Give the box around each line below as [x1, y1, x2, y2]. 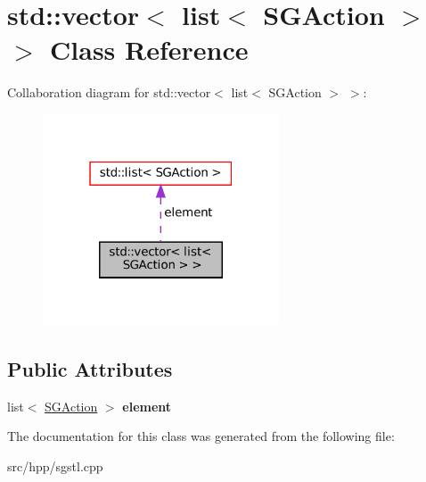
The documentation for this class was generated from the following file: [7, 427, 395, 445]
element [122, 396, 172, 415]
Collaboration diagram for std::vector [7, 83, 211, 102]
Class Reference [50, 31, 249, 68]
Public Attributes [7, 355, 173, 383]
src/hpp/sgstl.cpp [7, 457, 103, 476]
